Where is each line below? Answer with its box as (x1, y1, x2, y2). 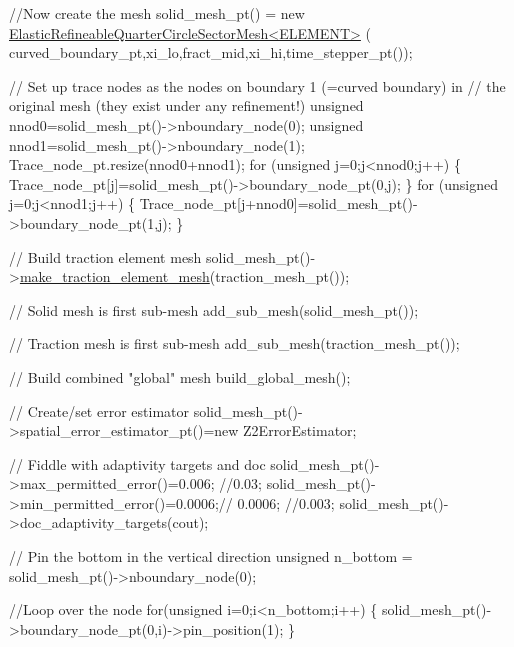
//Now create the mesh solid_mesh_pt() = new (9, 3, 305, 23)
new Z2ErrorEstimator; (214, 420, 357, 441)
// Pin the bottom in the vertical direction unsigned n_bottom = (9, 546, 413, 567)
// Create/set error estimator (9, 400, 189, 421)
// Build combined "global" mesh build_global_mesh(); (9, 366, 351, 387)
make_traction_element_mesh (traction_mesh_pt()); (19, 266, 350, 287)
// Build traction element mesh (9, 246, 202, 267)
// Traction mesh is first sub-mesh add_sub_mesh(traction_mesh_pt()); (9, 333, 460, 354)
